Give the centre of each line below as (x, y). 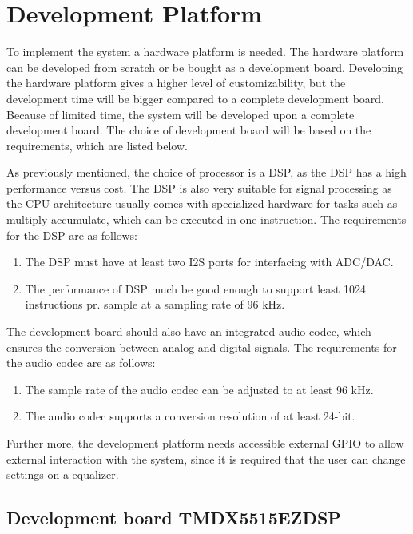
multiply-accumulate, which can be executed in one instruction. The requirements (206, 219)
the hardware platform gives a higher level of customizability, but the (176, 83)
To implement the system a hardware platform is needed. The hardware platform (205, 52)
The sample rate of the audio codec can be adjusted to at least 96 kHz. (199, 389)
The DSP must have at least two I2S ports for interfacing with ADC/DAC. (209, 262)
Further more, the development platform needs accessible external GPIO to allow (205, 443)
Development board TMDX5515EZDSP (174, 518)
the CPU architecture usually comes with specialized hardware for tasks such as (202, 203)
